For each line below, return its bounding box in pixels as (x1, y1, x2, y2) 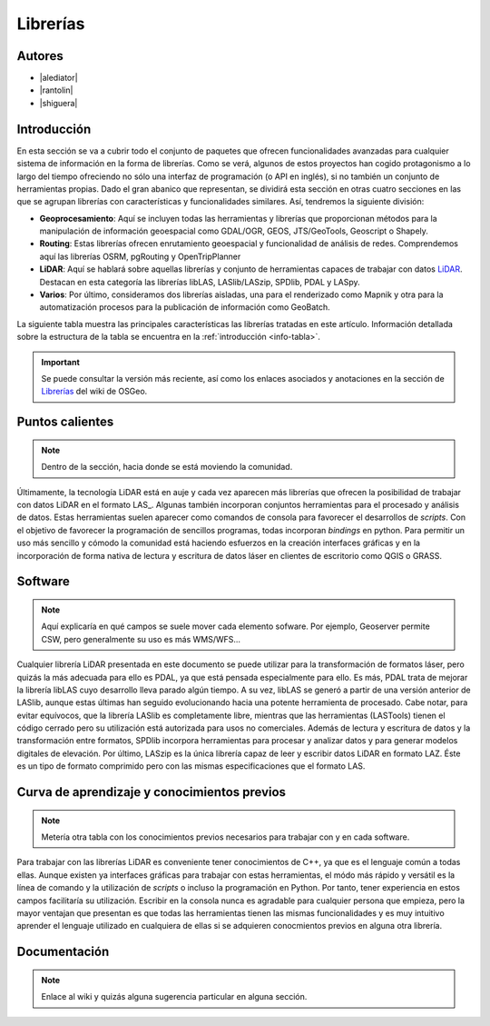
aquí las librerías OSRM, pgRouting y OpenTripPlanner (39, 251, 241, 262)
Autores (16, 48, 64, 64)
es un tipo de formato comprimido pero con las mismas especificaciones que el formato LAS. (16, 761, 366, 772)
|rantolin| (39, 85, 73, 95)
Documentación (16, 944, 110, 960)
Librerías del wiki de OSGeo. (41, 386, 148, 397)
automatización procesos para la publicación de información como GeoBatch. (39, 302, 330, 313)
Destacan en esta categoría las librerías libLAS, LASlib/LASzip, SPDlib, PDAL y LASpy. (39, 276, 360, 287)
